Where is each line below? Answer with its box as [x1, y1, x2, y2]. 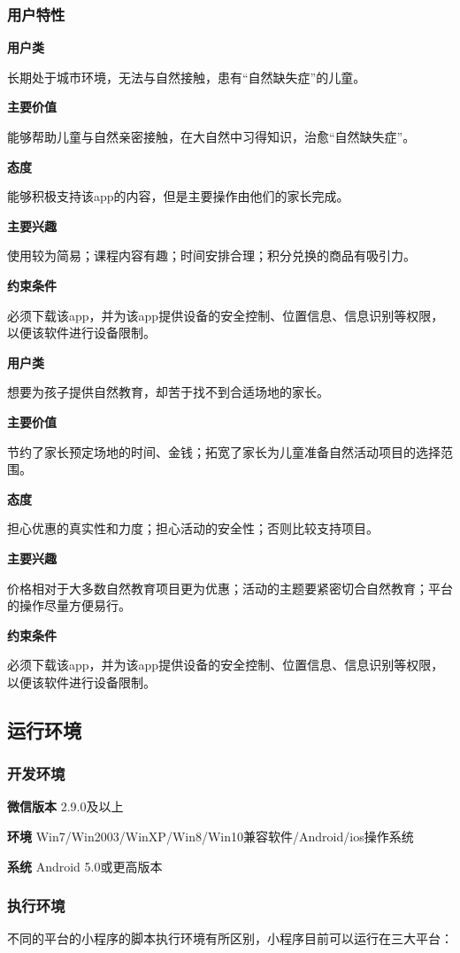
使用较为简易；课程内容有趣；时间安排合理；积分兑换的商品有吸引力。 [7, 246, 416, 265]
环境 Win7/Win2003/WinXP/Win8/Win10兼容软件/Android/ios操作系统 [7, 827, 414, 846]
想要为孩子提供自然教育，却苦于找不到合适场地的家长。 [7, 383, 329, 401]
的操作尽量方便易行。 [7, 596, 131, 615]
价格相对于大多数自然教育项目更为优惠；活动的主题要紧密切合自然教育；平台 [7, 578, 453, 597]
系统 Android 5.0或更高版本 [7, 856, 163, 875]
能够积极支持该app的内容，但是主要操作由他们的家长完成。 [7, 187, 349, 205]
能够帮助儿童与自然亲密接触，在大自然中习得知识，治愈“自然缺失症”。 [7, 128, 416, 145]
